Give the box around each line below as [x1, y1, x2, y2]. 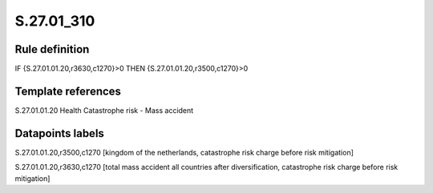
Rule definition [14, 42, 90, 56]
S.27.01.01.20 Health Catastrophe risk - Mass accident [14, 105, 194, 115]
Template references [14, 84, 122, 98]
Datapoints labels [14, 127, 104, 140]
